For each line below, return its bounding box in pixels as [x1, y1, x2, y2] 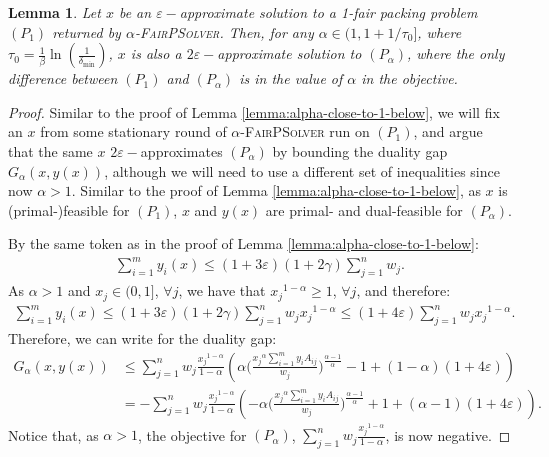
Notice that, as [8, 424, 99, 445]
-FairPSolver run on [240, 121, 370, 142]
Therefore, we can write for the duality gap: [8, 328, 277, 349]
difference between [8, 68, 118, 89]
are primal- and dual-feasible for [265, 199, 463, 220]
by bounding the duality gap [272, 140, 448, 161]
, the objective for [137, 424, 247, 445]
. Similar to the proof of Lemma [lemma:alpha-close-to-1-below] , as [71, 180, 481, 201]
